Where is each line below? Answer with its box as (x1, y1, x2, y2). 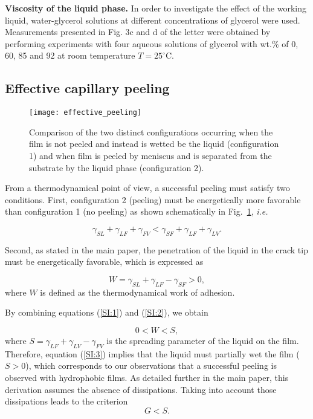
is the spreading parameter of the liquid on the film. (106, 334, 299, 346)
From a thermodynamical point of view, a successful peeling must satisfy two (5, 181, 290, 194)
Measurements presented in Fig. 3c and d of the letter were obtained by (5, 25, 271, 38)
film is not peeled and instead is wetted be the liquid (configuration (29, 137, 279, 150)
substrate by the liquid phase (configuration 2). (29, 161, 204, 174)
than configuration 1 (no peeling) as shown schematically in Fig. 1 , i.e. (5, 205, 268, 218)
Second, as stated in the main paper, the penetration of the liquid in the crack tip (5, 243, 308, 256)
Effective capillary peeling (5, 79, 170, 97)
